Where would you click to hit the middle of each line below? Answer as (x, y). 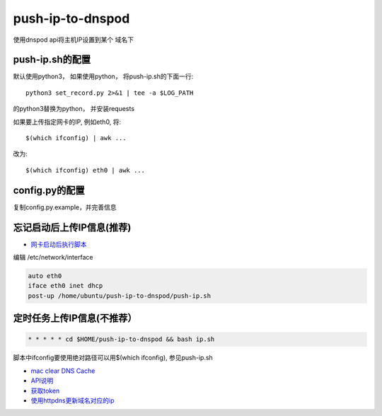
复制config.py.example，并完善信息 (65, 207)
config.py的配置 (49, 190)
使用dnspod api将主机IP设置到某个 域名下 (74, 40)
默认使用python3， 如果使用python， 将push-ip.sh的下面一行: (103, 76)
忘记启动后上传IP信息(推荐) (72, 227)
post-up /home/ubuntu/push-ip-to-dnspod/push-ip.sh (120, 296)
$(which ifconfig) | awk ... (76, 138)
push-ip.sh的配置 (52, 60)
